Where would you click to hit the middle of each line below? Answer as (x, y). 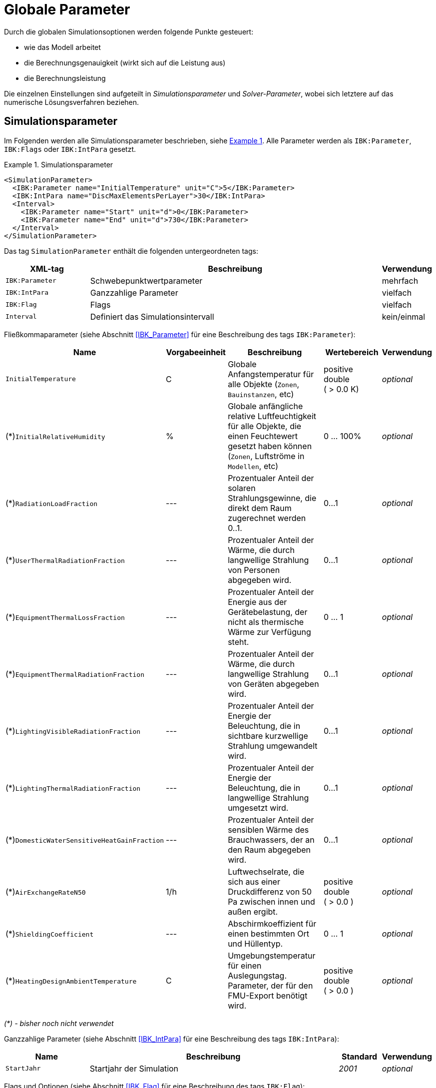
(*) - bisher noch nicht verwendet (59, 1023)
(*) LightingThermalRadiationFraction (73, 788)
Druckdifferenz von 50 (270, 891)
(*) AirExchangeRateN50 (46, 891)
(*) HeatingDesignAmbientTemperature (71, 980)
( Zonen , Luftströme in (266, 456)
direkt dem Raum (260, 508)
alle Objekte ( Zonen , (264, 384)
